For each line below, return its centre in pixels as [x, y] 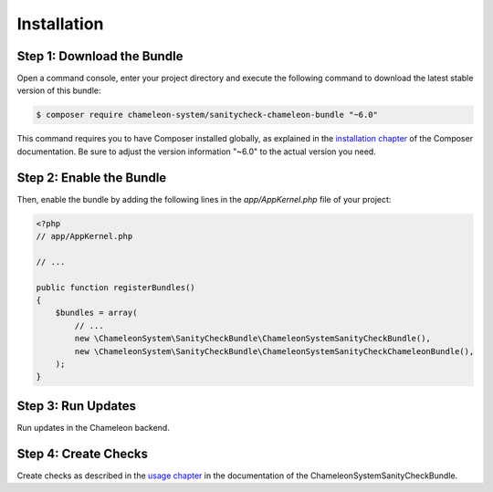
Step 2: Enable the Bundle [92, 178]
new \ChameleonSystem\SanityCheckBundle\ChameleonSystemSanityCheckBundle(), [252, 339]
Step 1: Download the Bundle [100, 56]
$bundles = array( [96, 313]
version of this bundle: [59, 90]
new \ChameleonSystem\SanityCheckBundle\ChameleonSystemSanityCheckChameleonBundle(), [274, 351]
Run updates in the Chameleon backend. [94, 427]
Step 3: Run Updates [77, 406]
